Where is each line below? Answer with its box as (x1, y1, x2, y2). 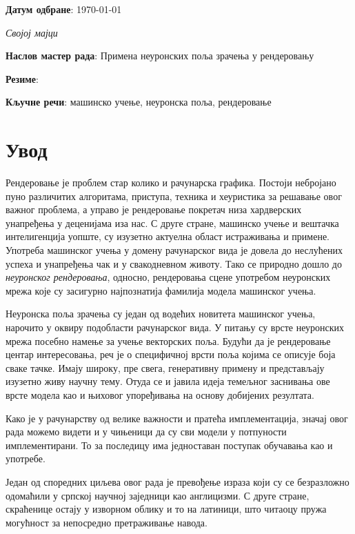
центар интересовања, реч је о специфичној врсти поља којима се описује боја (6, 347, 336, 362)
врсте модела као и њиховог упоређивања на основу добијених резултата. (6, 388, 314, 402)
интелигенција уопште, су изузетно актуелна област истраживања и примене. (6, 229, 329, 244)
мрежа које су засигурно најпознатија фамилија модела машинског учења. (6, 283, 316, 297)
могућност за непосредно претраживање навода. (6, 515, 207, 529)
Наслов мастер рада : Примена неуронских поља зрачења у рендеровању (6, 48, 314, 63)
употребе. (6, 451, 45, 466)
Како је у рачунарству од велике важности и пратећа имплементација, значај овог (6, 411, 348, 425)
